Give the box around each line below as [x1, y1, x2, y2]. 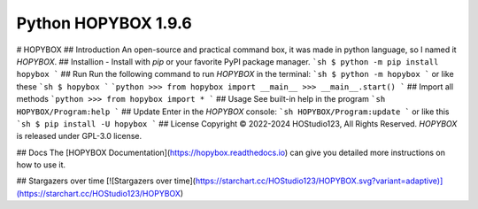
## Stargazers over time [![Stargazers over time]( [16, 175, 197, 186]
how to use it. [16, 159, 66, 170]
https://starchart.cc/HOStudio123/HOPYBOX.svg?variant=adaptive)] [195, 175, 443, 186]
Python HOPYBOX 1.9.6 [16, 13, 192, 33]
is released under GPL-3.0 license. [16, 131, 142, 142]
